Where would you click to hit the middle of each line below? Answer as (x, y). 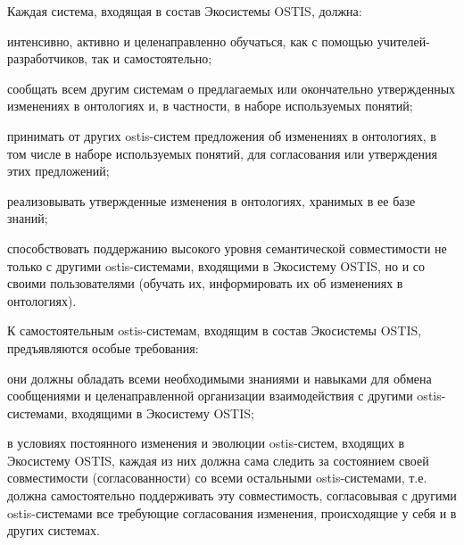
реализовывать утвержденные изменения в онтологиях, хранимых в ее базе (211, 200)
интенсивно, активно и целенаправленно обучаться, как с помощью (190, 41)
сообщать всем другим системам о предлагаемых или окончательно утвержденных (232, 88)
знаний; (28, 218)
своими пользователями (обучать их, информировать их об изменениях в (205, 283)
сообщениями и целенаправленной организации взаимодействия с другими (210, 396)
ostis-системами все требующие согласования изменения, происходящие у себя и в (232, 512)
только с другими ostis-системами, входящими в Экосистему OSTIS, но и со (216, 265)
